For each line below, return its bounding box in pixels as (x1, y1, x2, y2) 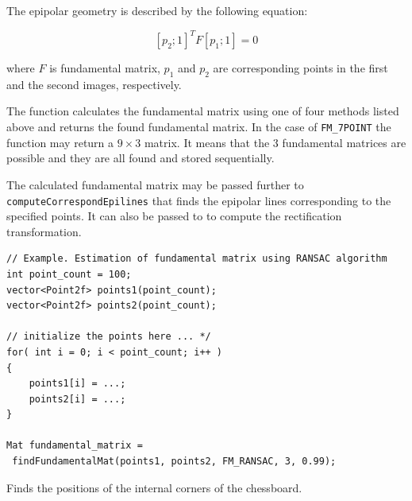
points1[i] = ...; (29, 378, 126, 390)
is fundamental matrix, (49, 60, 160, 76)
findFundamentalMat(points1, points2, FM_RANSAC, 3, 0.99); (12, 456, 337, 468)
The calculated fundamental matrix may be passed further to (6, 176, 304, 192)
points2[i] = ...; (29, 393, 126, 405)
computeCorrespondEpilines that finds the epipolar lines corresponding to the (6, 192, 391, 208)
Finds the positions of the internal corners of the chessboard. (6, 479, 302, 495)
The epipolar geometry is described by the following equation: (6, 2, 308, 18)
